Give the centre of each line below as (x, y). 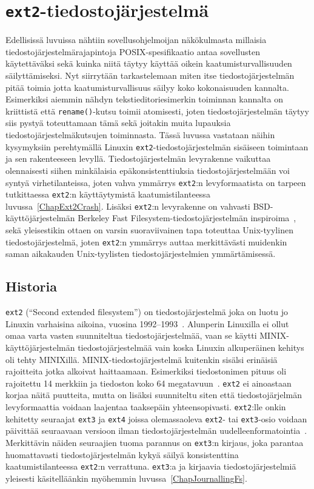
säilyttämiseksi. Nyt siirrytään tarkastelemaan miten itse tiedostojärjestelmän (150, 75)
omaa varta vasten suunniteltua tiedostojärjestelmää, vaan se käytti (131, 335)
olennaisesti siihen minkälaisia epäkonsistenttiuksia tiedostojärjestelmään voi (148, 170)
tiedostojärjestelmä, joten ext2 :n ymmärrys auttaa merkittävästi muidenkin (146, 241)
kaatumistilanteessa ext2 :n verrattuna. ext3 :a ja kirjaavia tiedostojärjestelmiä (151, 466)
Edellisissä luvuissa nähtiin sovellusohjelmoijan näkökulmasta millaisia (136, 40)
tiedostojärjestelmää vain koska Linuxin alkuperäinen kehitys (191, 347)
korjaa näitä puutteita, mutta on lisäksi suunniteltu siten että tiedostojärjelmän (154, 395)
